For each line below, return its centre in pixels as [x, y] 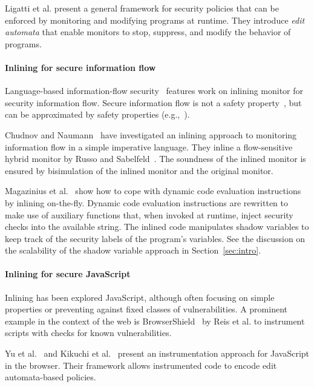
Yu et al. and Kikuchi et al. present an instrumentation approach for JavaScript [157, 353]
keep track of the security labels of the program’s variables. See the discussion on [155, 238]
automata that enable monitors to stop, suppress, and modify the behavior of [148, 32]
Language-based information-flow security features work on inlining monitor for [154, 91]
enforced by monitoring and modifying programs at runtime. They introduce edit [155, 20]
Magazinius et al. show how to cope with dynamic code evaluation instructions [153, 191]
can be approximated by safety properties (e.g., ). [97, 114]
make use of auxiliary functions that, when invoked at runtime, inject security [149, 214]
